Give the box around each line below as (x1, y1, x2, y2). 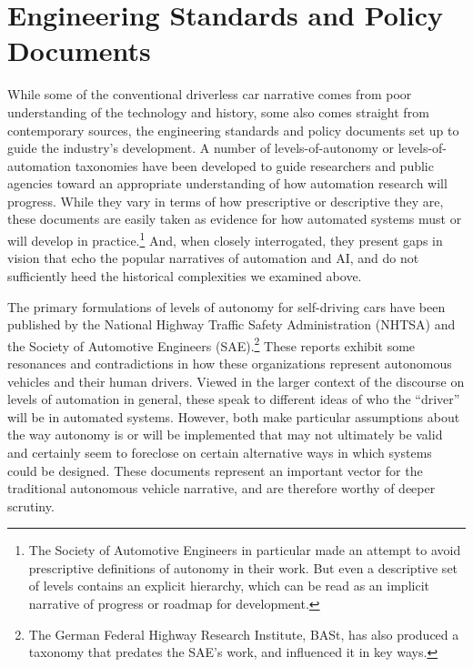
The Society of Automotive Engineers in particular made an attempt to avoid (28, 541, 461, 560)
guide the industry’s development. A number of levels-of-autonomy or (7, 138, 395, 157)
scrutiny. (7, 496, 55, 515)
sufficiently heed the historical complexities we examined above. (7, 266, 362, 285)
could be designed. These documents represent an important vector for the (7, 460, 423, 480)
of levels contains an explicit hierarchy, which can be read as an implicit (28, 576, 429, 595)
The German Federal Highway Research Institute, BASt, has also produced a (28, 624, 459, 643)
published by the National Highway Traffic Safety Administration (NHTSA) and (7, 315, 456, 334)
